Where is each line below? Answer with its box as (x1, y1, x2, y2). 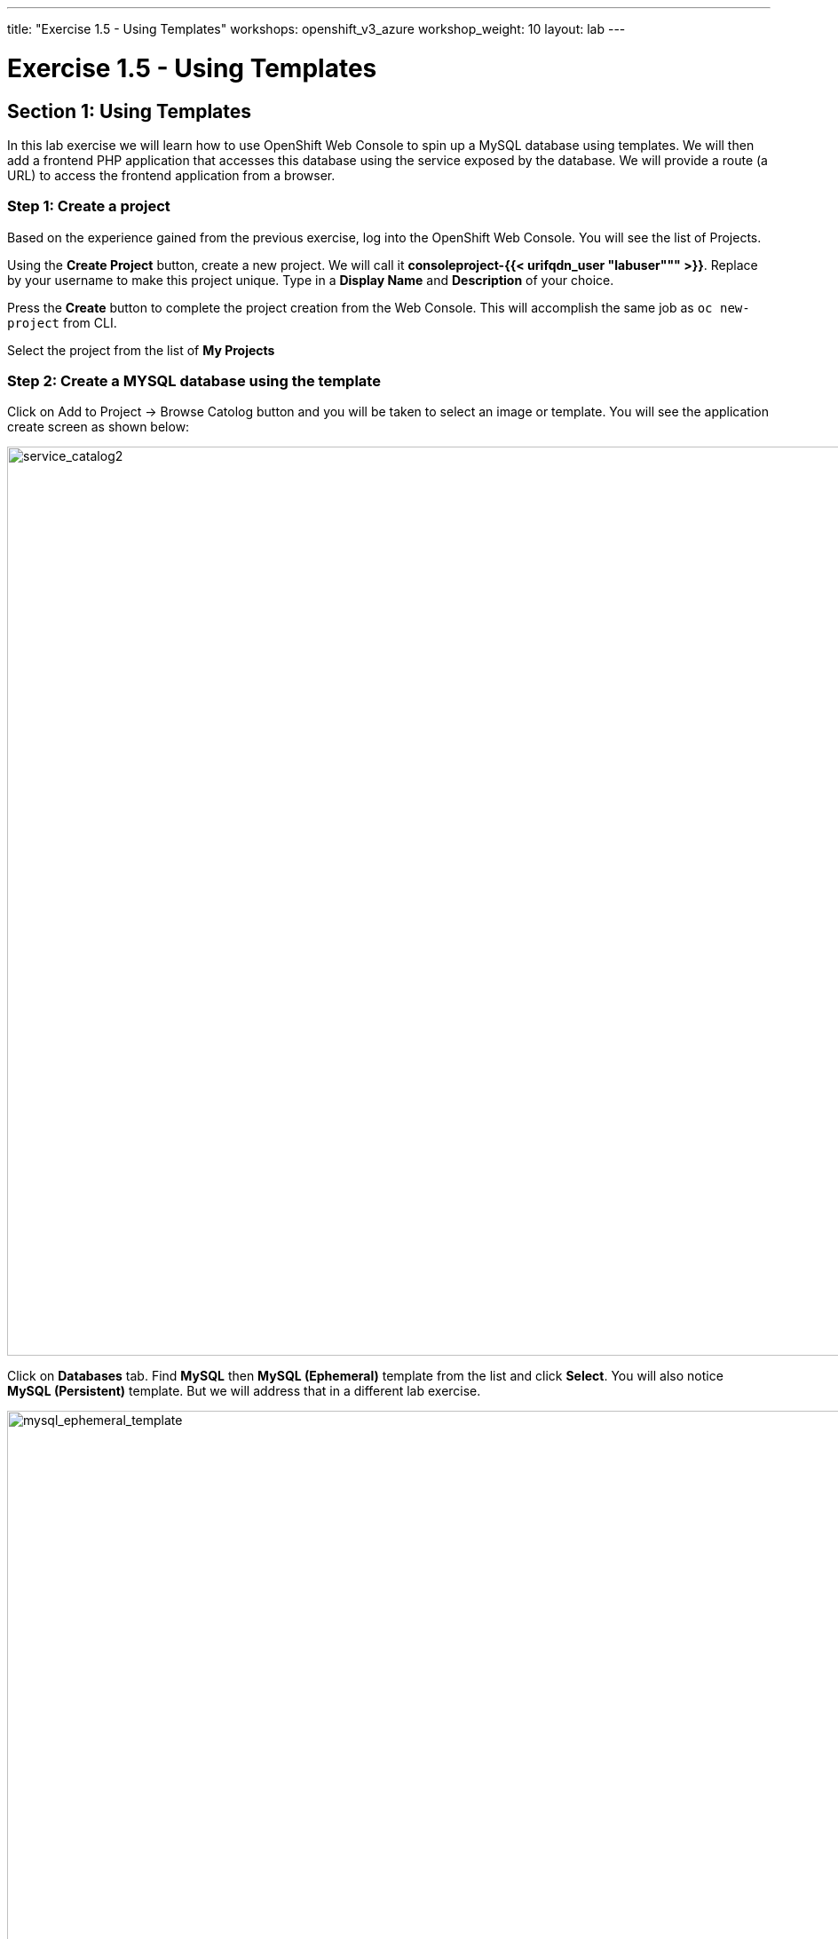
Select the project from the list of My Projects (7, 342, 275, 358)
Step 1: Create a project (7, 197, 170, 216)
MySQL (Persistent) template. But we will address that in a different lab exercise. (7, 1383, 481, 1399)
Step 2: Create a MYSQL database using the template (7, 372, 381, 391)
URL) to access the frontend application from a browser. (7, 167, 336, 183)
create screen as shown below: (7, 419, 190, 435)
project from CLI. (7, 314, 117, 330)
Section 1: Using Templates (7, 99, 252, 123)
